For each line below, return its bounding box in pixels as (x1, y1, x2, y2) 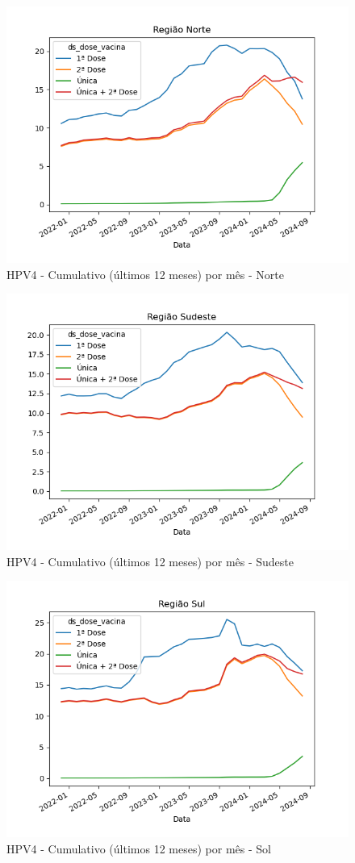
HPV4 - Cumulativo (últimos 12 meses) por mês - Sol (6, 840, 271, 857)
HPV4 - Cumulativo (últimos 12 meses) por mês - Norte (6, 265, 284, 282)
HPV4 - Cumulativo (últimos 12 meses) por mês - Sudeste (6, 552, 294, 569)
